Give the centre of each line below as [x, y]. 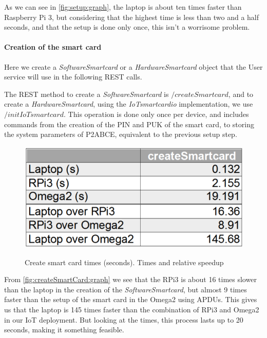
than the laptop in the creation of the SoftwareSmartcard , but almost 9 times [126, 289]
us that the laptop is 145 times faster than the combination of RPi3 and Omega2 [132, 309]
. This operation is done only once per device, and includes [156, 114]
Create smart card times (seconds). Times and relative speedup [124, 262]
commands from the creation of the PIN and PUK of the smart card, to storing [129, 124]
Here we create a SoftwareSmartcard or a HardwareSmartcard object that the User [133, 66]
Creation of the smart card [53, 47]
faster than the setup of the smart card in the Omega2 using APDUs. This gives [131, 299]
